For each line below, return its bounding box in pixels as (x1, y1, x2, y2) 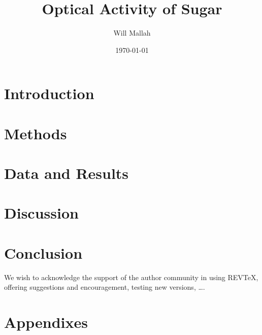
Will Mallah (113, 27, 151, 38)
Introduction (4, 83, 94, 104)
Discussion (4, 202, 79, 223)
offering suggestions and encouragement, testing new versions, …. (4, 282, 205, 292)
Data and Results (4, 163, 129, 184)
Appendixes (4, 312, 88, 332)
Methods (4, 123, 67, 143)
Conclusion (4, 242, 83, 263)
